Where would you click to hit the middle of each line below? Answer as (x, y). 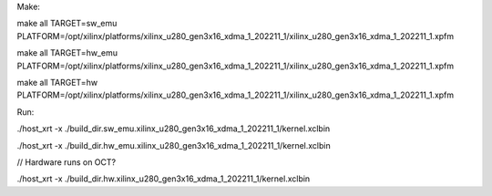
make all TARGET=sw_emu (67, 24)
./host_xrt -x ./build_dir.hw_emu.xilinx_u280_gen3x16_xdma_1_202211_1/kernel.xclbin (174, 145)
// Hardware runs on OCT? (67, 162)
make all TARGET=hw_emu (67, 53)
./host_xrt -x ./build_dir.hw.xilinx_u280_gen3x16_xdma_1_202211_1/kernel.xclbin (164, 179)
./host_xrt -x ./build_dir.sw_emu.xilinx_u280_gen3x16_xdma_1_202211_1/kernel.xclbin (174, 129)
